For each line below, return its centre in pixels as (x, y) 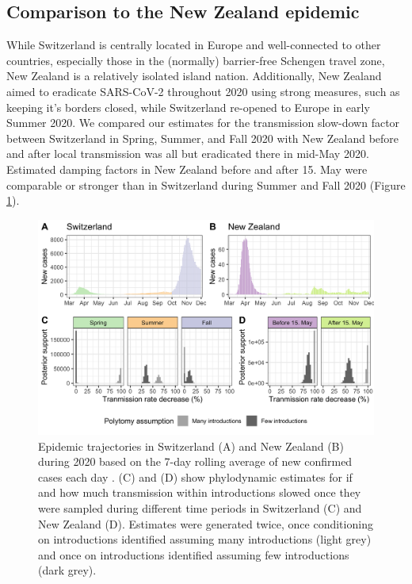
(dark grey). (67, 570)
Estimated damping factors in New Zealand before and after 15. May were (187, 169)
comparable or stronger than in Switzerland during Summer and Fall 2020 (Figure (206, 184)
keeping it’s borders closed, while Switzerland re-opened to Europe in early (188, 107)
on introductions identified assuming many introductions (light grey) (205, 539)
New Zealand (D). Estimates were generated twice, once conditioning (206, 523)
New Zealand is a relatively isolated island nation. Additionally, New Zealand (194, 76)
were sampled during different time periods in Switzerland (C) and (200, 507)
